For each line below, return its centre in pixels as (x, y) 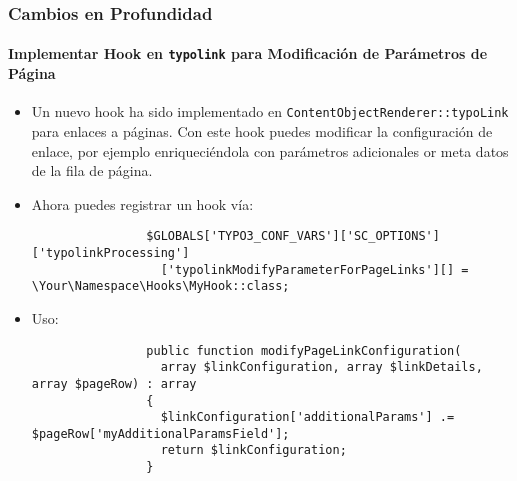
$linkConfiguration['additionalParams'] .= (307, 417)
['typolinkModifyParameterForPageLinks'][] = (314, 269)
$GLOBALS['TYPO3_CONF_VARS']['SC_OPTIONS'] (293, 236)
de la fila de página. (92, 170)
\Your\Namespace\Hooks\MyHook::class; (160, 286)
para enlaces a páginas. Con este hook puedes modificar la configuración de (262, 130)
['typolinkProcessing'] (110, 252)
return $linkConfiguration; (253, 450)
